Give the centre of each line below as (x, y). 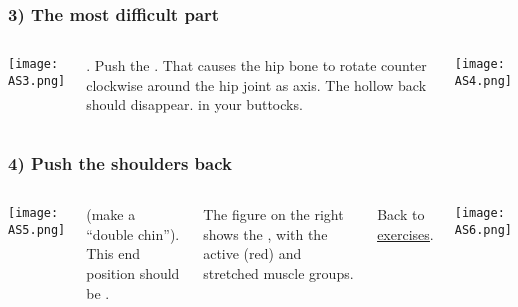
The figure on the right (273, 214)
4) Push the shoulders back (120, 162)
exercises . (405, 233)
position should (133, 273)
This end (113, 253)
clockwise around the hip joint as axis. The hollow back (256, 84)
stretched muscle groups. (278, 273)
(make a (111, 214)
